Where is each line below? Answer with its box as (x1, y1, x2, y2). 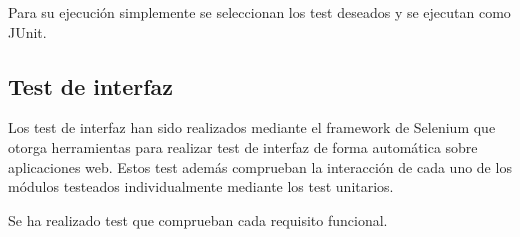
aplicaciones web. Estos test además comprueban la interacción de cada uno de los (8, 156, 512, 177)
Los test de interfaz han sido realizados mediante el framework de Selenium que (8, 117, 496, 138)
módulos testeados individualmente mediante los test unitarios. (8, 176, 394, 197)
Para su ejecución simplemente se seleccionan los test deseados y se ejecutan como (8, 2, 511, 22)
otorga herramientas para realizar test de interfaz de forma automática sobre (8, 136, 478, 157)
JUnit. (8, 21, 47, 42)
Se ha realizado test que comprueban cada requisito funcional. (8, 209, 388, 230)
